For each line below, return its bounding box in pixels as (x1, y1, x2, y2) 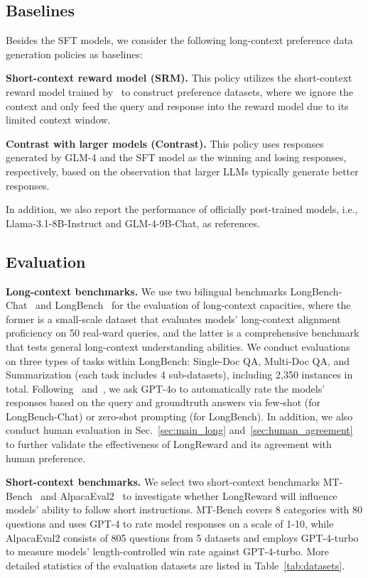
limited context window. (6, 112, 111, 127)
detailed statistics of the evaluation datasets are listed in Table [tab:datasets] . (6, 557, 345, 572)
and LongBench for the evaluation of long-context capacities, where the (36, 298, 351, 312)
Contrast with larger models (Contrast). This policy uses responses (6, 136, 324, 151)
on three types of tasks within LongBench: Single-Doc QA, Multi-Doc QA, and (6, 353, 350, 368)
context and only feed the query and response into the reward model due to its (6, 98, 349, 113)
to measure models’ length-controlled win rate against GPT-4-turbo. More (6, 544, 329, 559)
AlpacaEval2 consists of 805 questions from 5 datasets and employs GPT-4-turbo (6, 530, 359, 545)
